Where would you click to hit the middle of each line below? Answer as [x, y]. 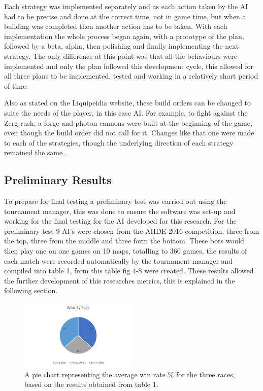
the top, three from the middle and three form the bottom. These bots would [124, 241]
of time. [16, 85]
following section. [31, 290]
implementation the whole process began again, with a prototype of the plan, [124, 36]
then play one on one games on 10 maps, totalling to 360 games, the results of [126, 251]
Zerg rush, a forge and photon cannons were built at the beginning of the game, [128, 122]
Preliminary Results [58, 180]
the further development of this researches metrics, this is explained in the [120, 280]
